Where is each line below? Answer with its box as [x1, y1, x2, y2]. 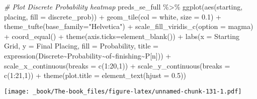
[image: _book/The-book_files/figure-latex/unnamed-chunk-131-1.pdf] [4, 87, 242, 95]
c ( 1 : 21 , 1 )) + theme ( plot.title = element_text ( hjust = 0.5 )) [4, 70, 186, 80]
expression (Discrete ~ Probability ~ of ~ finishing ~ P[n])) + [4, 50, 172, 60]
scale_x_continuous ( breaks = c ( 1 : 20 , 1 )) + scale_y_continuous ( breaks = [4, 60, 230, 70]
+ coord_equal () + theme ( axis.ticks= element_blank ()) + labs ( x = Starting [4, 30, 239, 41]
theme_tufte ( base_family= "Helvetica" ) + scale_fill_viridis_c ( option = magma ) [4, 21, 253, 31]
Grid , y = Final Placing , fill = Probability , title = [4, 40, 158, 51]
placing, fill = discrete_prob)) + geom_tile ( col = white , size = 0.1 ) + [4, 11, 222, 21]
